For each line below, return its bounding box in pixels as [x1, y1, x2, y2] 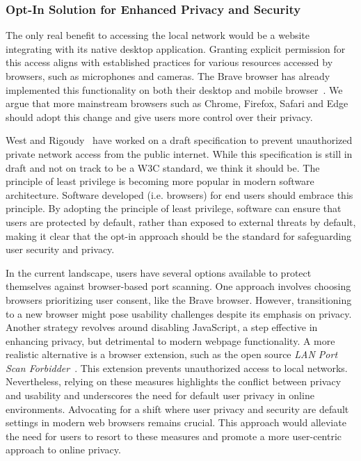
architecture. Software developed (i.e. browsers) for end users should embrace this [6, 187, 353, 202]
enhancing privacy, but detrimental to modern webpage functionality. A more [6, 333, 335, 348]
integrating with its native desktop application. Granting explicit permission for [6, 41, 346, 56]
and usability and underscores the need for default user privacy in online [6, 388, 314, 403]
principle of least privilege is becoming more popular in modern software [6, 174, 314, 188]
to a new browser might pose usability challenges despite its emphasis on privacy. [6, 306, 352, 321]
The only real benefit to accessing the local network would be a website [6, 28, 310, 42]
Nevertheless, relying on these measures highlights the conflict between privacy [6, 374, 342, 389]
